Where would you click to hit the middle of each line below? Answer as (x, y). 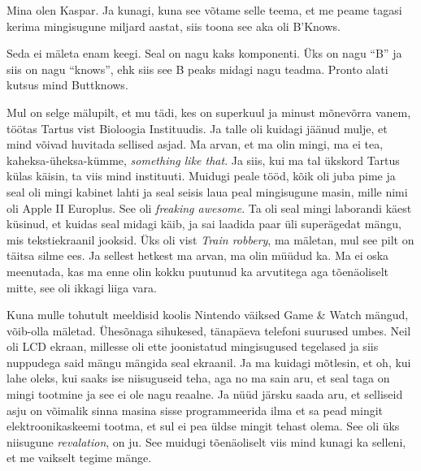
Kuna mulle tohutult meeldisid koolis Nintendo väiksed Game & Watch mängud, (208, 315)
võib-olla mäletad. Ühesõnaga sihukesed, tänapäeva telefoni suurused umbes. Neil (209, 330)
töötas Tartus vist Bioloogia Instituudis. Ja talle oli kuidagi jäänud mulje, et (197, 128)
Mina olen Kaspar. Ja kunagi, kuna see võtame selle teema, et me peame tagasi (204, 10)
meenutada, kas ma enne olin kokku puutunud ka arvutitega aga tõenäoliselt (198, 271)
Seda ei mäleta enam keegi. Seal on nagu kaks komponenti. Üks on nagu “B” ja (204, 53)
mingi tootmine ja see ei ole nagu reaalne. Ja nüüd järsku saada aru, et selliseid (205, 394)
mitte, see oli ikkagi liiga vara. (82, 287)
